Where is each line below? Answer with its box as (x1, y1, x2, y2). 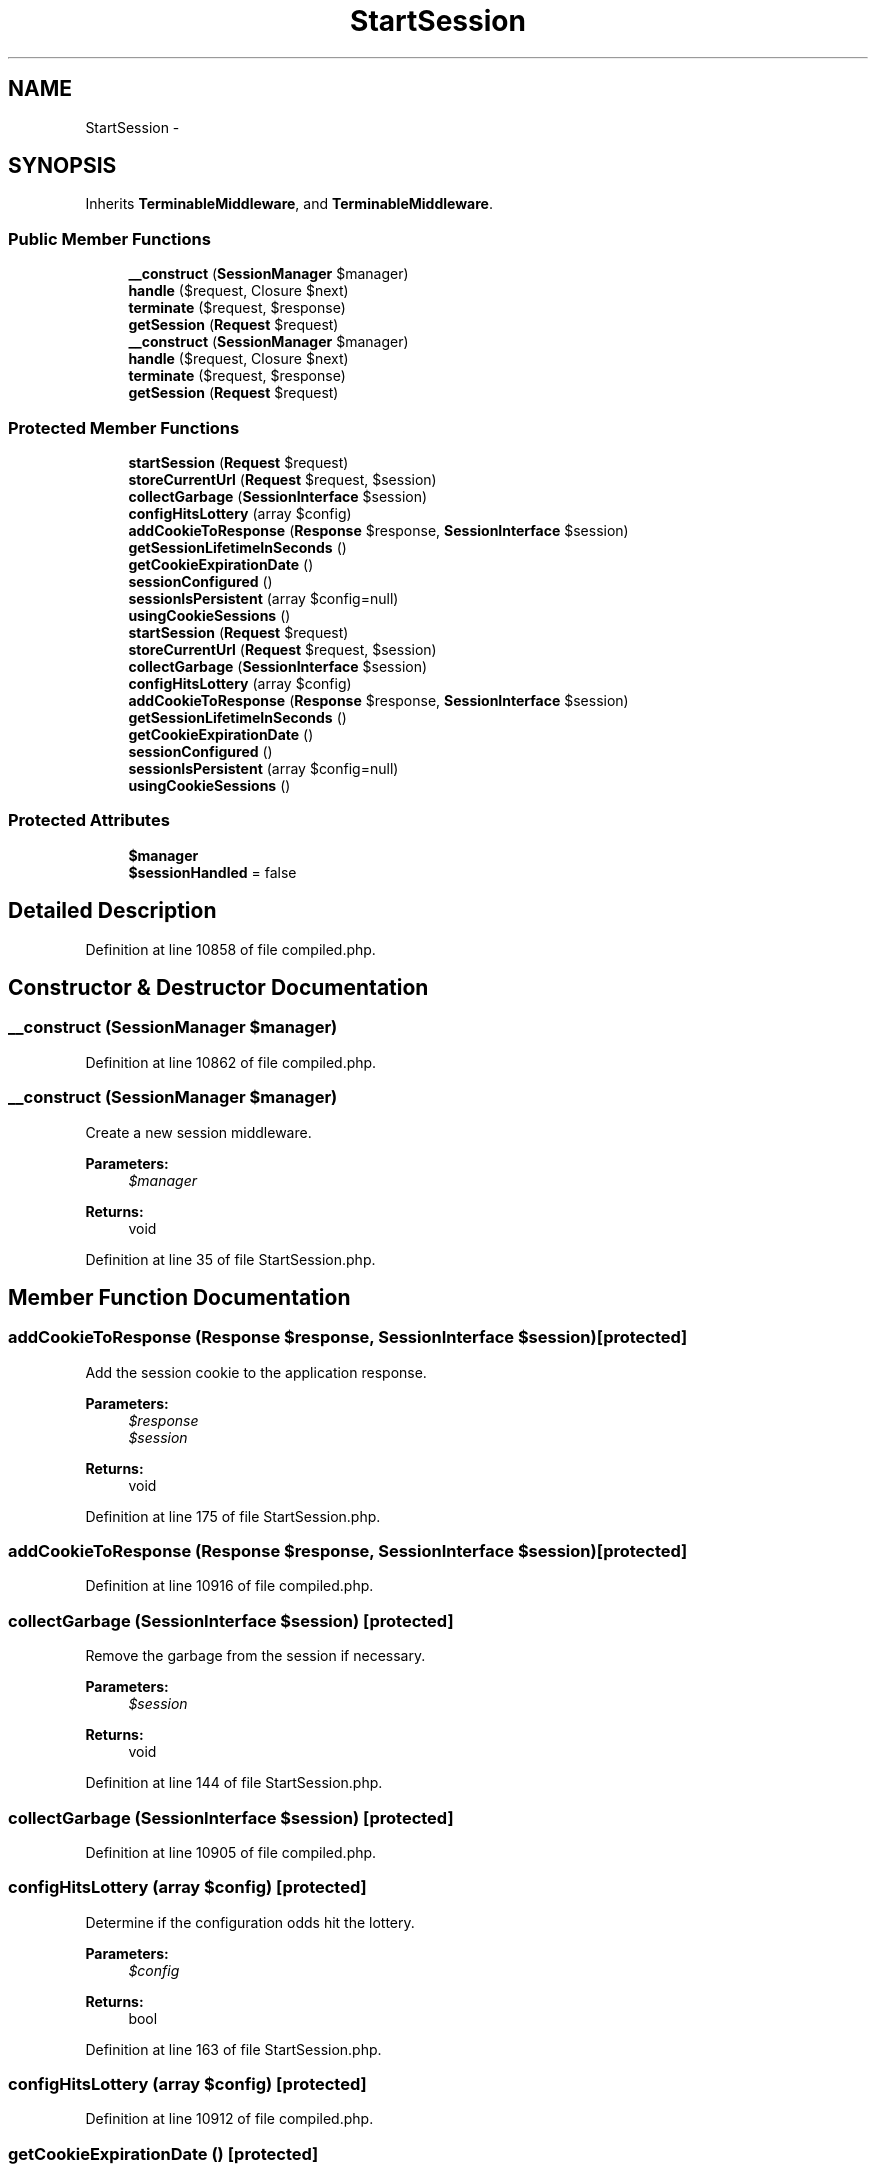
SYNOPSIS (8, 153, 117, 179)
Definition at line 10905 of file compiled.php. (85, 1843, 377, 1861)
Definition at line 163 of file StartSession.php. (85, 2040, 382, 2058)
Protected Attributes (8, 810, 170, 831)
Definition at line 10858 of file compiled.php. (85, 940, 376, 958)
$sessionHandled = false (128, 863, 297, 881)
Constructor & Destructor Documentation (8, 974, 429, 1000)
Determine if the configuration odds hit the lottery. (85, 1913, 415, 1931)
